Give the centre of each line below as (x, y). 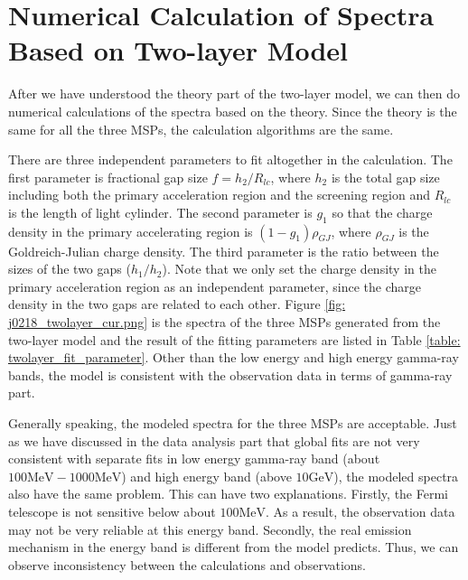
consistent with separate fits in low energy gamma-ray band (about (194, 458)
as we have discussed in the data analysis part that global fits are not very (214, 440)
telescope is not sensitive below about (112, 511)
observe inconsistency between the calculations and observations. (187, 564)
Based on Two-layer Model (178, 50)
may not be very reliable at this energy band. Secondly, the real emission (210, 529)
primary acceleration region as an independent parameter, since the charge (215, 286)
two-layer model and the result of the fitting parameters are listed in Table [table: (234, 339)
